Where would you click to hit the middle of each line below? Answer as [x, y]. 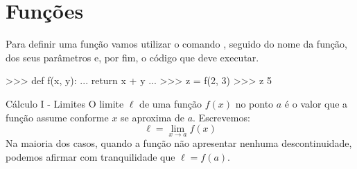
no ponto [254, 103]
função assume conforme [57, 117]
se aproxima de [153, 117]
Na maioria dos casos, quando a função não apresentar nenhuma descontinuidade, [179, 143]
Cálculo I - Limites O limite [65, 103]
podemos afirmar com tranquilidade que [90, 156]
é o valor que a [316, 103]
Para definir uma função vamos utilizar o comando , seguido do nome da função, [176, 44]
